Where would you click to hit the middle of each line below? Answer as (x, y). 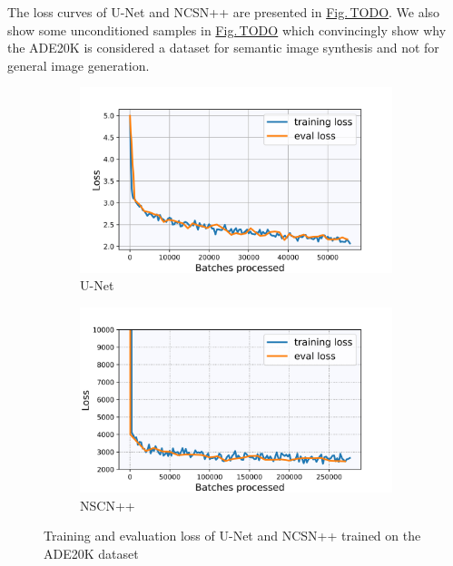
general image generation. (79, 65)
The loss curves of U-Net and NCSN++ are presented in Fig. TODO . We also (224, 12)
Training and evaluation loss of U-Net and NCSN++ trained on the (232, 536)
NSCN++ (108, 505)
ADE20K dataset (91, 553)
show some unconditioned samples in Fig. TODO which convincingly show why (227, 29)
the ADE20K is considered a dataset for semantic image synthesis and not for (223, 48)
